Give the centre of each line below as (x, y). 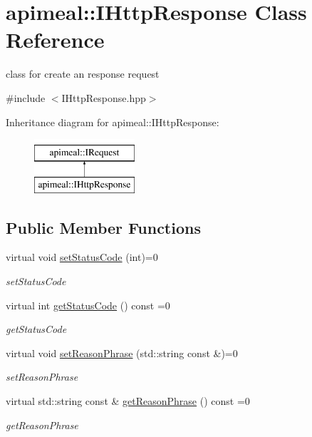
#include (26, 97)
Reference (55, 40)
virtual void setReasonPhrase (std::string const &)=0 (122, 353)
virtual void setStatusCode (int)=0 (82, 257)
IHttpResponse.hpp (104, 97)
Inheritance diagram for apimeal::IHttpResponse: (113, 122)
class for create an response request (83, 74)
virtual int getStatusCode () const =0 (88, 305)
